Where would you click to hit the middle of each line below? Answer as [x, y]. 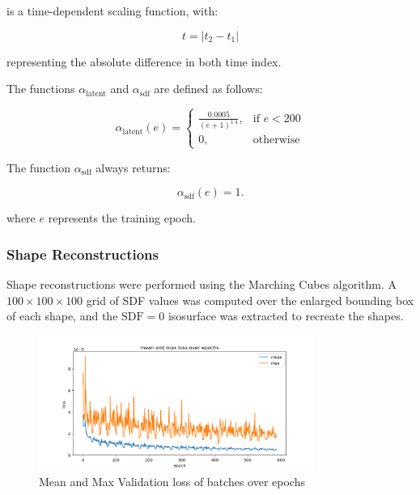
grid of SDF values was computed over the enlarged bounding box [250, 300]
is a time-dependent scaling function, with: [112, 11]
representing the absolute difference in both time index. [144, 61]
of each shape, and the [62, 316]
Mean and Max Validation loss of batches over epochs [172, 481]
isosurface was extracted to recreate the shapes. [286, 316]
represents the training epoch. [122, 218]
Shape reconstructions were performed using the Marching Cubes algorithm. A [202, 284]
